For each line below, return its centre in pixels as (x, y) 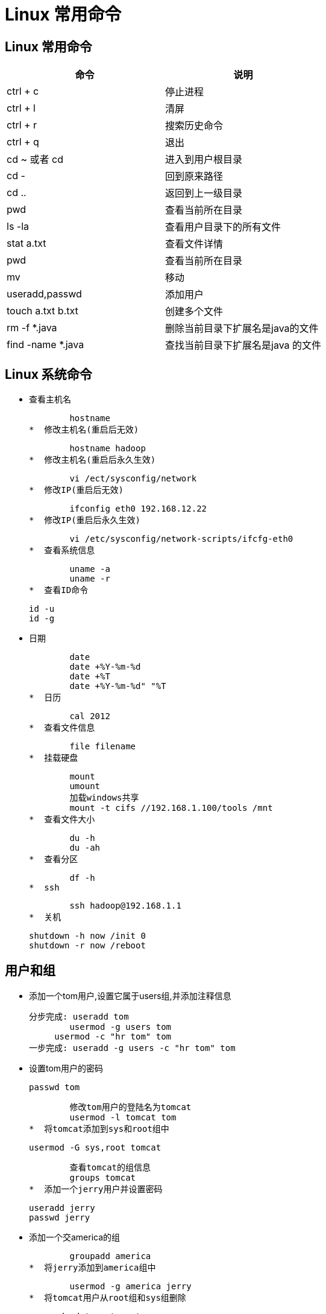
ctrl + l (21, 108)
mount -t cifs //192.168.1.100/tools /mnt (171, 808)
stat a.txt (27, 243)
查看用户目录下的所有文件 (223, 227)
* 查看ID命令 (59, 590)
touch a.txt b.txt (42, 311)
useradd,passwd (44, 294)
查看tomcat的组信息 (110, 1167)
